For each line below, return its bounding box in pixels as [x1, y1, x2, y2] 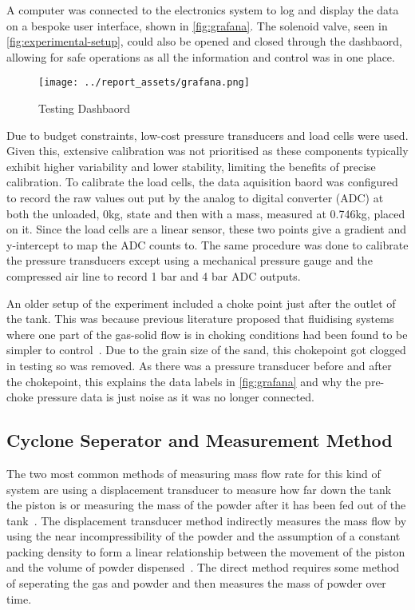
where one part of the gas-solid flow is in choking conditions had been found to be [6, 325, 408, 342]
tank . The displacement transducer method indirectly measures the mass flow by [6, 512, 407, 528]
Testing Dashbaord [38, 100, 131, 117]
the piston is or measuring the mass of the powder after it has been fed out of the [6, 496, 406, 513]
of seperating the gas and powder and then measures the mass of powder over [6, 575, 386, 592]
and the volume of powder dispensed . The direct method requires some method [6, 559, 400, 576]
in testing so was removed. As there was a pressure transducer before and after [6, 357, 392, 373]
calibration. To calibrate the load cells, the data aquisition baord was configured [6, 173, 398, 190]
